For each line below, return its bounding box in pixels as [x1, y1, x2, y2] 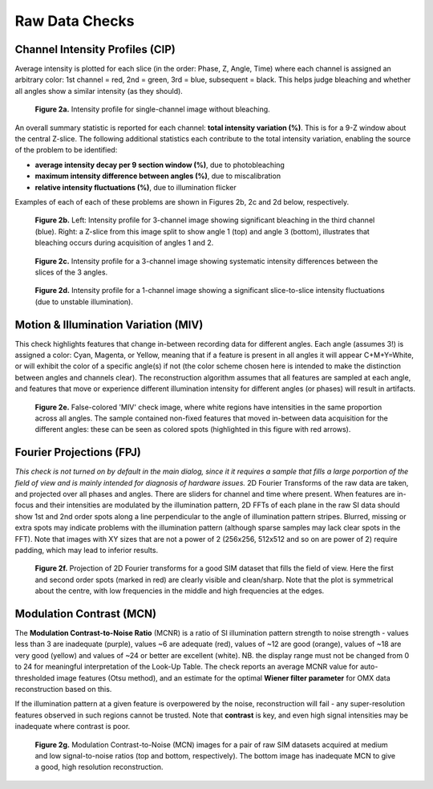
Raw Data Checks [14, 12, 135, 30]
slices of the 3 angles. [34, 267, 108, 277]
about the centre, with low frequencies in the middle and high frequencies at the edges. [34, 586, 325, 596]
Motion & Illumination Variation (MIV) [14, 318, 204, 331]
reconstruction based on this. [14, 685, 112, 694]
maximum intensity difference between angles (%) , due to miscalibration [34, 171, 281, 181]
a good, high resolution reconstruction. [34, 763, 164, 772]
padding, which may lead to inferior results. [14, 545, 159, 555]
